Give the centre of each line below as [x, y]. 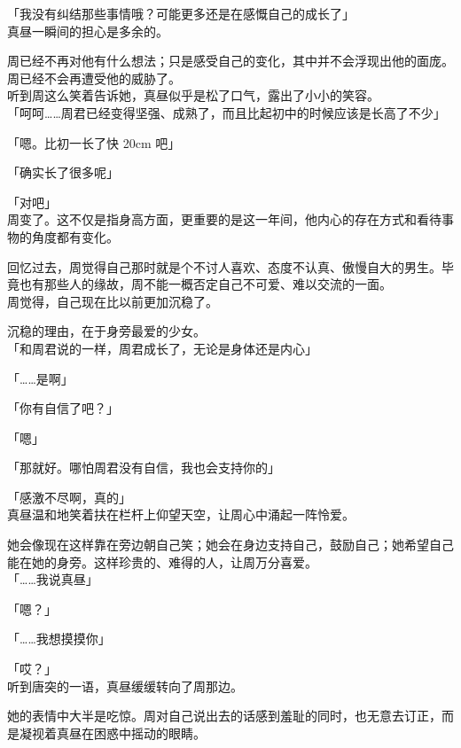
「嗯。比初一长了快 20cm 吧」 [94, 142]
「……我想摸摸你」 [59, 639]
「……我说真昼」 [53, 579]
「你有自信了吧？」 [63, 408]
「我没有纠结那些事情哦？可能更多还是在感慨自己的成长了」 [181, 13]
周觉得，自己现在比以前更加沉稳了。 [113, 301]
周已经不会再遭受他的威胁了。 [94, 78]
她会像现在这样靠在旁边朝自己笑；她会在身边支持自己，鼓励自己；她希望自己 [230, 545]
